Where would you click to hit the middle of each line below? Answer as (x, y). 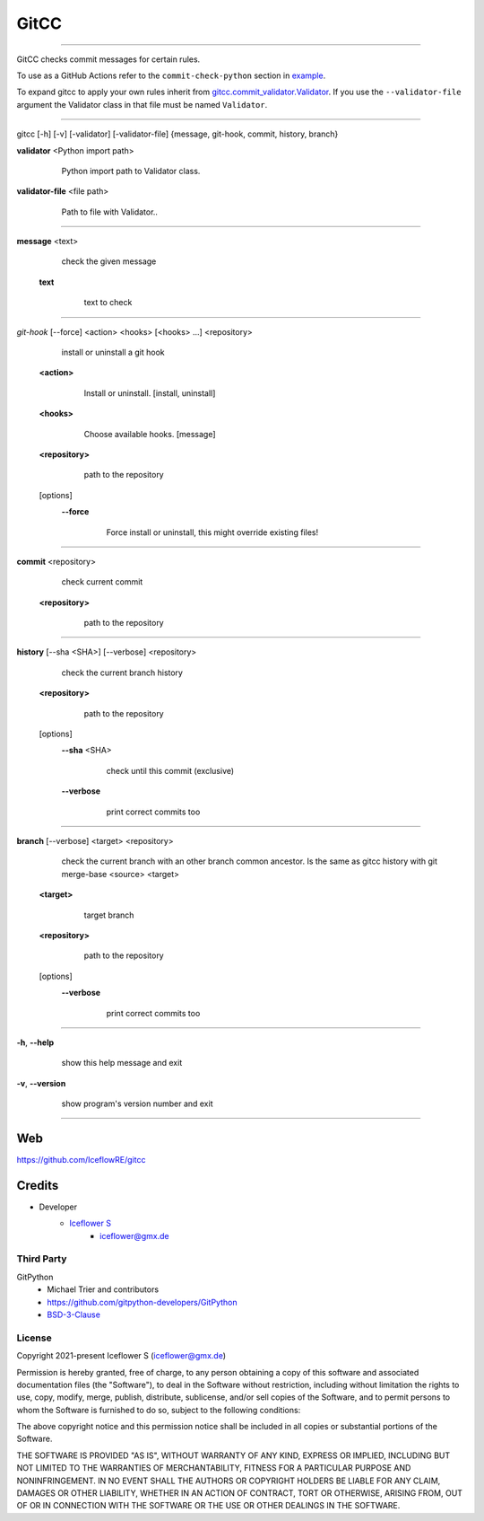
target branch (109, 915)
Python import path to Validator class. (131, 171)
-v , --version (41, 1083)
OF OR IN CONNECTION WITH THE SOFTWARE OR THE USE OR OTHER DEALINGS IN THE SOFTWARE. (208, 1506)
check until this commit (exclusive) (170, 770)
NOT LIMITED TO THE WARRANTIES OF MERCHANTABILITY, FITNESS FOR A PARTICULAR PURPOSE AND (214, 1468)
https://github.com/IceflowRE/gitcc (81, 1159)
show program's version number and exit (137, 1103)
